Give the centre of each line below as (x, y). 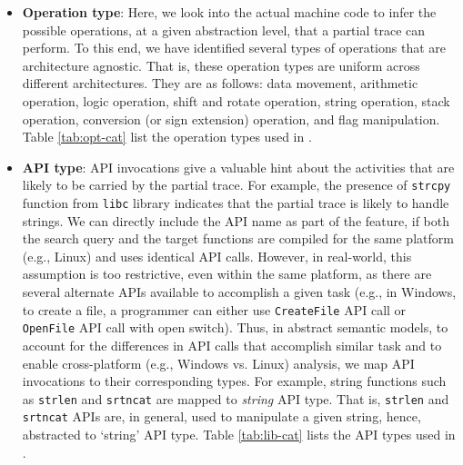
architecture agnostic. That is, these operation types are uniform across (221, 65)
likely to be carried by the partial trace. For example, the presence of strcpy (237, 185)
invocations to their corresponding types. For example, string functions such (234, 381)
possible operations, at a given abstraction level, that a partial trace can (224, 30)
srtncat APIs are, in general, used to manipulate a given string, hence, (221, 416)
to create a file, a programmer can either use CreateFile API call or (214, 309)
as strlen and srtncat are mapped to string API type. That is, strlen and (236, 398)
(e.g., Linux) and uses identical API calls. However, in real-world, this (217, 256)
